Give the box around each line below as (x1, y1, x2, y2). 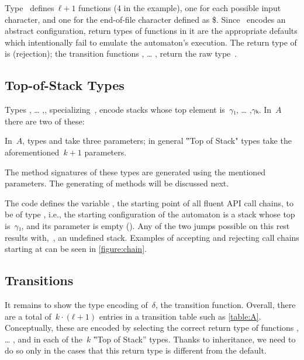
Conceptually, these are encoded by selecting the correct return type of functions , (5, 321, 299, 334)
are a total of (5, 310, 51, 322)
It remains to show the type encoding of (5, 298, 148, 310)
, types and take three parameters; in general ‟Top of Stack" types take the (22, 134, 292, 147)
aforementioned (5, 146, 60, 158)
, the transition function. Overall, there (156, 298, 296, 310)
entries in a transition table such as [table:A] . (99, 310, 261, 322)
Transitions (5, 271, 74, 289)
